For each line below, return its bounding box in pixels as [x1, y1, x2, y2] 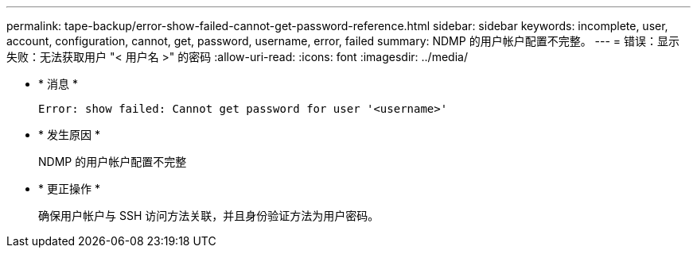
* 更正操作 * [38, 182, 100, 195]
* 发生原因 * [38, 128, 100, 141]
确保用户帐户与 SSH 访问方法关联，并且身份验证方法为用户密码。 [38, 209, 380, 222]
